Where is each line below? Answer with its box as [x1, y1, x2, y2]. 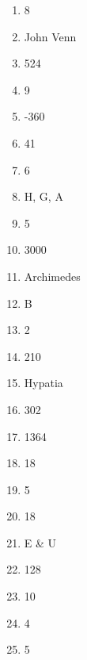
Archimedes [24, 267, 81, 284]
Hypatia [24, 374, 63, 391]
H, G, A [24, 188, 63, 205]
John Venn [24, 28, 77, 44]
